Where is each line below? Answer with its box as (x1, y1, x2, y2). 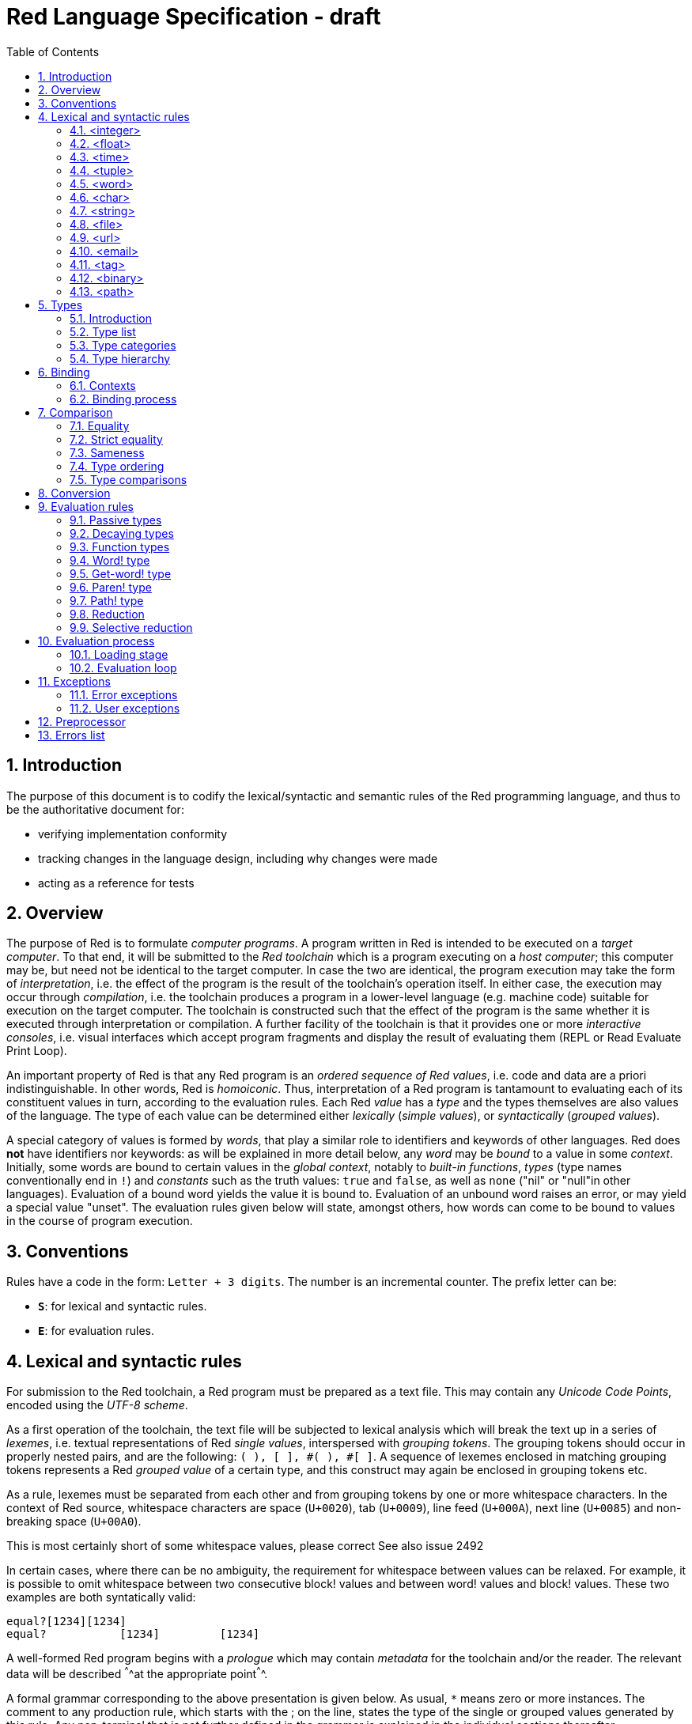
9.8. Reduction (70, 607, 145, 621)
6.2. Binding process (70, 391, 177, 406)
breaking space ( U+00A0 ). (6, 1514, 142, 1529)
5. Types (38, 297, 83, 312)
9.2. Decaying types (70, 526, 174, 540)
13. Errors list (38, 728, 105, 742)
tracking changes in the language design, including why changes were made (38, 851, 438, 865)
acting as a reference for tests (38, 875, 195, 890)
